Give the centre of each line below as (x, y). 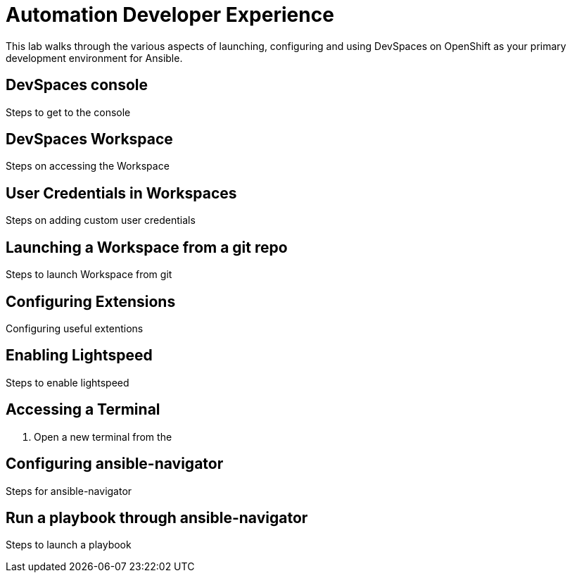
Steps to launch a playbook (69, 545)
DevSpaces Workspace (89, 139)
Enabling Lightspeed (79, 356)
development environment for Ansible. (94, 58)
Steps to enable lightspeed (68, 382)
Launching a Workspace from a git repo (147, 247)
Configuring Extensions (91, 301)
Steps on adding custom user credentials (101, 220)
